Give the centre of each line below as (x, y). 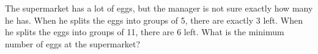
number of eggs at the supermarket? (73, 43)
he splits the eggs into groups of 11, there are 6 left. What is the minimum (145, 32)
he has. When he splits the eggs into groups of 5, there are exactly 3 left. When (154, 20)
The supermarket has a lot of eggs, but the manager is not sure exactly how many (159, 8)
